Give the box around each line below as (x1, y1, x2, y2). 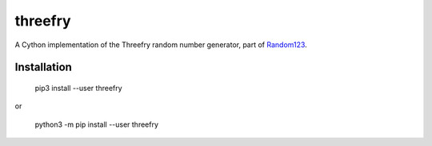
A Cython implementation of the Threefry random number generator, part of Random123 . (14, 40, 307, 49)
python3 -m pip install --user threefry (34, 120, 159, 129)
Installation (14, 61, 72, 74)
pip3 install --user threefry (34, 83, 123, 93)
